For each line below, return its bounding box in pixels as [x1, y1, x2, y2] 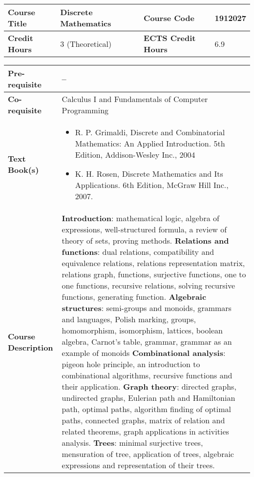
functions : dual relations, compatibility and [62, 246, 214, 257]
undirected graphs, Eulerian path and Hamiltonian [62, 392, 235, 403]
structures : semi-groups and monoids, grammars [62, 302, 232, 313]
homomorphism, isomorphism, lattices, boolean [62, 325, 223, 336]
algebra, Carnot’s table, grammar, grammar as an [62, 336, 232, 347]
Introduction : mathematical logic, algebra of [62, 212, 219, 224]
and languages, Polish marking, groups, [62, 313, 196, 325]
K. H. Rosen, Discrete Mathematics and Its [75, 168, 223, 179]
